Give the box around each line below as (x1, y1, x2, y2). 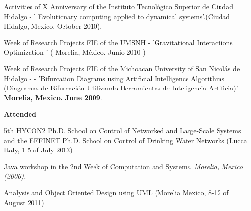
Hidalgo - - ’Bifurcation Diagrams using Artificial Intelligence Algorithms (4, 73, 225, 83)
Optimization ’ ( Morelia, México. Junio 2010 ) (4, 47, 146, 57)
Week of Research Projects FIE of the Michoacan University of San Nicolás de (4, 63, 240, 73)
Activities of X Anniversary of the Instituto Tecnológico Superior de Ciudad (4, 1, 233, 11)
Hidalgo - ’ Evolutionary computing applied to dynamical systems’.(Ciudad (4, 11, 230, 21)
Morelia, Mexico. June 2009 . (4, 92, 102, 102)
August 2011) (4, 197, 44, 207)
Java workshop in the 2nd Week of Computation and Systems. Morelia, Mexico (4, 161, 243, 171)
